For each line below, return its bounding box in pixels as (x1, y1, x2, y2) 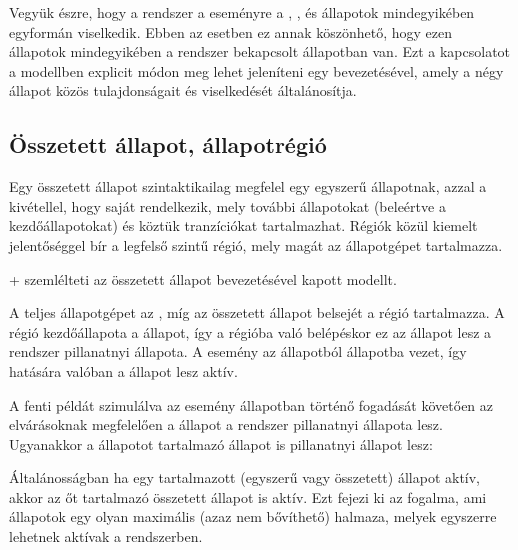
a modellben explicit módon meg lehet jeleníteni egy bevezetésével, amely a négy (9, 60, 504, 81)
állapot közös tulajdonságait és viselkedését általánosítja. (9, 80, 357, 101)
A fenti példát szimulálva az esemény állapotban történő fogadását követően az (9, 394, 494, 415)
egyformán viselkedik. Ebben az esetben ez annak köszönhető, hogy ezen (9, 21, 453, 42)
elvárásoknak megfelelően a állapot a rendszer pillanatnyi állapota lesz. (9, 414, 443, 435)
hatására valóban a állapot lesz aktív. (9, 360, 238, 381)
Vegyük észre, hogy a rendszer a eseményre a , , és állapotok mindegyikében (9, 2, 475, 22)
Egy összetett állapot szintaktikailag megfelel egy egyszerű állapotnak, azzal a (9, 176, 487, 197)
